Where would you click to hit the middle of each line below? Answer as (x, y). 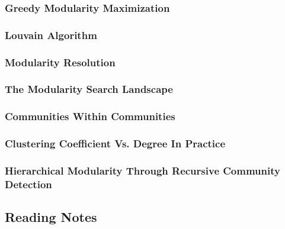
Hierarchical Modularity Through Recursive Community (142, 170)
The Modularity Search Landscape (89, 89)
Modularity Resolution (60, 62)
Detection (28, 184)
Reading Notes (51, 217)
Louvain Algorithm (51, 35)
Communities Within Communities (90, 116)
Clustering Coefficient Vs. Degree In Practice (115, 143)
